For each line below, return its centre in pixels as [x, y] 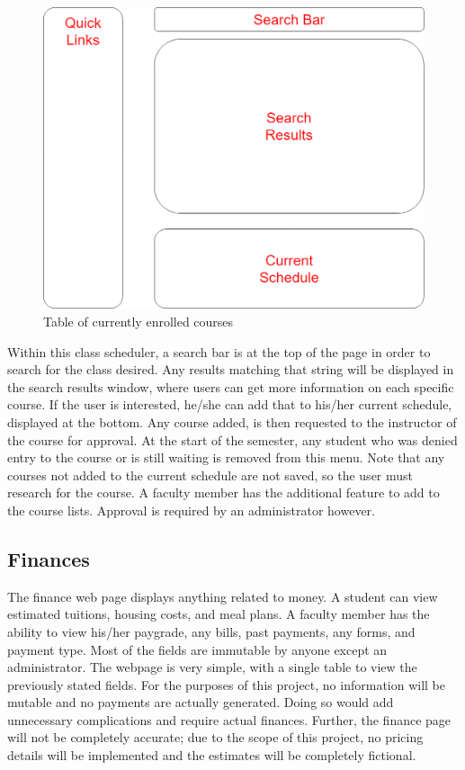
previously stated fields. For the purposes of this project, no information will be [227, 684]
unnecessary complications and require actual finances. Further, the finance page [229, 719]
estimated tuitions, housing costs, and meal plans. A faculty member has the [219, 614]
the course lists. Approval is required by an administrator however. [191, 510]
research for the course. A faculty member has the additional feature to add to [224, 492]
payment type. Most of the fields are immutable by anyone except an [197, 649]
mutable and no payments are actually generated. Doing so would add [201, 702]
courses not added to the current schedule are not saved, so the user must [210, 475]
